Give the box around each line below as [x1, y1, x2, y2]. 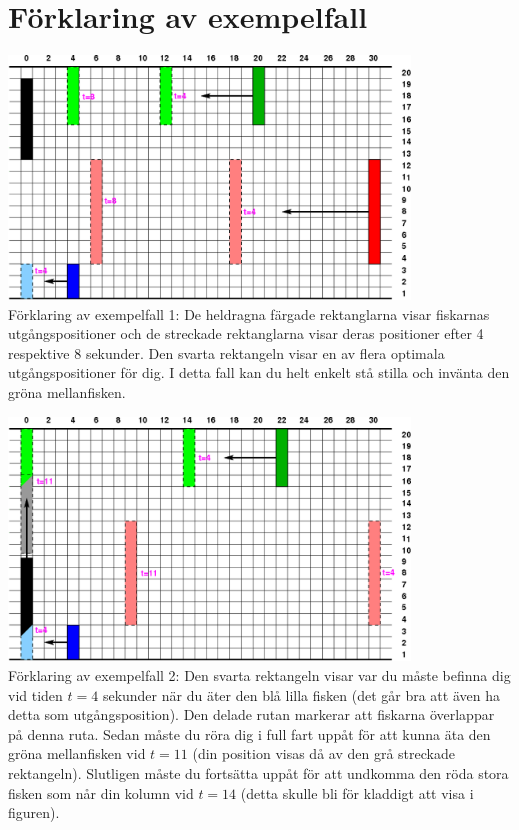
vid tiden [8, 684, 63, 705]
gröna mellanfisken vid [8, 743, 146, 764]
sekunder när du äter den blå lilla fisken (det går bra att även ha [102, 684, 500, 705]
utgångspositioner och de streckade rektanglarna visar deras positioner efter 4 [8, 323, 484, 344]
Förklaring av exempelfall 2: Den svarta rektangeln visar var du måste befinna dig [8, 665, 511, 686]
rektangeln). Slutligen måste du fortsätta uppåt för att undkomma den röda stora [8, 763, 509, 784]
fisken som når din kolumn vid [8, 782, 194, 803]
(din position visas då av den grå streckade [192, 743, 455, 764]
